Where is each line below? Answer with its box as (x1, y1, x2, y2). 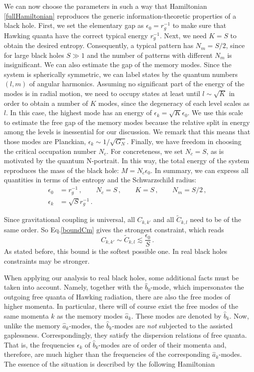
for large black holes (4, 50, 64, 60)
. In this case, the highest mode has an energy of (6, 107, 152, 118)
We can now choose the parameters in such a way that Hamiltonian (4, 1, 207, 11)
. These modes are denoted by (131, 311, 222, 321)
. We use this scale (187, 107, 243, 118)
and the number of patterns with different (87, 50, 213, 60)
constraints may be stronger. (4, 256, 90, 266)
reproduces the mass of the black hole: (4, 165, 119, 175)
